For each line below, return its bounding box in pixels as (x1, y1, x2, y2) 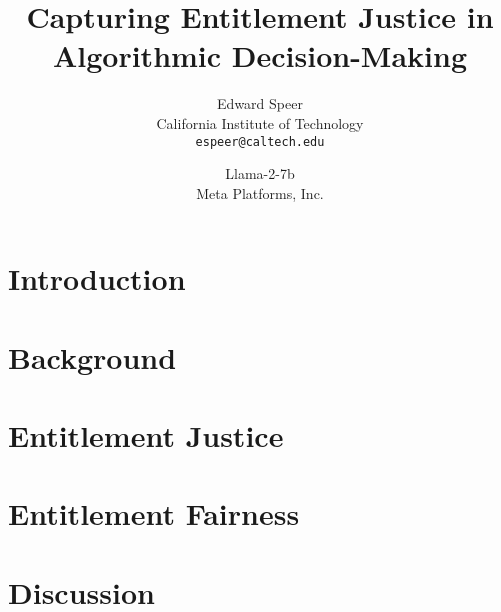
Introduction (8, 258, 186, 299)
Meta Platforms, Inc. (196, 182, 324, 203)
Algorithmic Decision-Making (52, 35, 468, 76)
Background (8, 336, 177, 377)
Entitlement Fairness (8, 493, 300, 534)
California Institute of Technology (156, 112, 364, 133)
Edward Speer (217, 93, 303, 114)
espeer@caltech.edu (195, 134, 325, 149)
